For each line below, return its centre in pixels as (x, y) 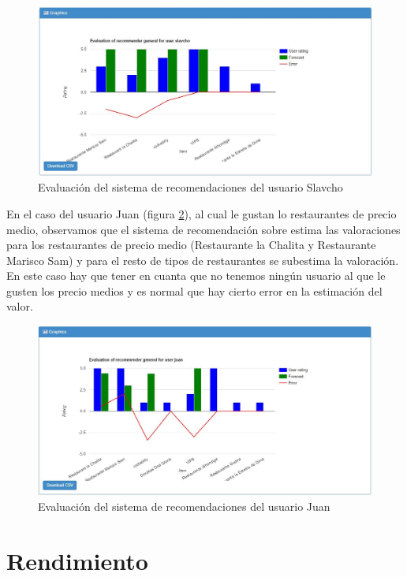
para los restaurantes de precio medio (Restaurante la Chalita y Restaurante (191, 245)
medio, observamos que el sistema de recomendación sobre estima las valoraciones (203, 229)
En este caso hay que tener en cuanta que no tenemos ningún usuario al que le (196, 275)
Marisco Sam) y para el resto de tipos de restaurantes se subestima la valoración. (203, 260)
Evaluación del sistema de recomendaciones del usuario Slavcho (190, 187)
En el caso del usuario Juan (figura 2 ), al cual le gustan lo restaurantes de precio (202, 213)
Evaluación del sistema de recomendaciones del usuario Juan (184, 506)
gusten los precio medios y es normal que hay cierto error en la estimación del (194, 290)
